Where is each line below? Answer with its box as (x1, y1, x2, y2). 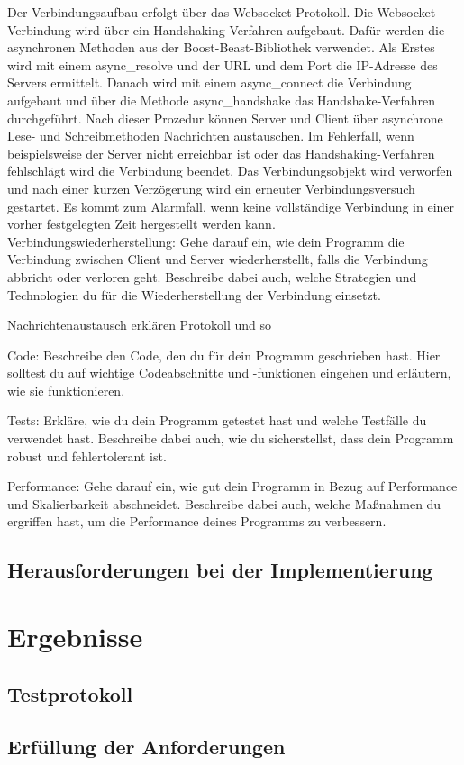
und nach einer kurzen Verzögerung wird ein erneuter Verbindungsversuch (7, 178, 415, 197)
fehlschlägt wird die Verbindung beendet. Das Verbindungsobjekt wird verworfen (7, 161, 453, 180)
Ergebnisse (7, 618, 143, 654)
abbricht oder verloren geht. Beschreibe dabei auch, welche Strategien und (7, 267, 417, 286)
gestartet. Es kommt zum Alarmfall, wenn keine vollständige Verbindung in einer (7, 196, 455, 215)
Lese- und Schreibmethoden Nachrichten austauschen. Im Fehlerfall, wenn (7, 126, 414, 145)
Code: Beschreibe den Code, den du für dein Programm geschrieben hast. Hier (7, 345, 441, 364)
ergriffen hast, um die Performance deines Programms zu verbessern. (7, 512, 387, 531)
